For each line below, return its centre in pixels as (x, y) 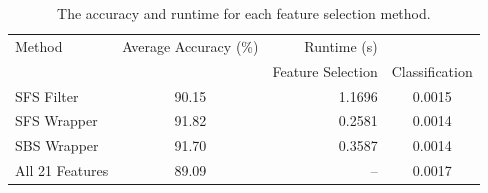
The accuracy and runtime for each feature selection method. (244, 13)
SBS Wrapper (57, 145)
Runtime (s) (341, 45)
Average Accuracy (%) (190, 45)
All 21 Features (62, 170)
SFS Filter (47, 95)
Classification (432, 70)
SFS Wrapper (56, 120)
